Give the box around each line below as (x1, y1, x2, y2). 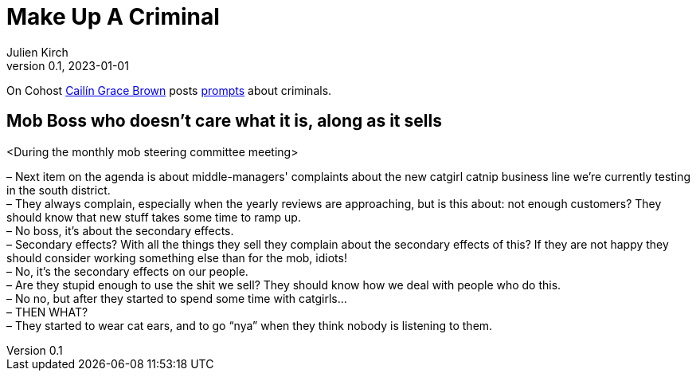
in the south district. (6, 183, 111, 197)
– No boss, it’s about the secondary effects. (6, 223, 234, 238)
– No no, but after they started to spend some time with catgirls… (6, 291, 347, 305)
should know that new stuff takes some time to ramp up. (6, 210, 301, 224)
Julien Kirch (6, 45, 68, 59)
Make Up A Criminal (6, 3, 220, 30)
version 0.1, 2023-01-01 (6, 58, 129, 73)
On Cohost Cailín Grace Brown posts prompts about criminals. (6, 83, 332, 97)
